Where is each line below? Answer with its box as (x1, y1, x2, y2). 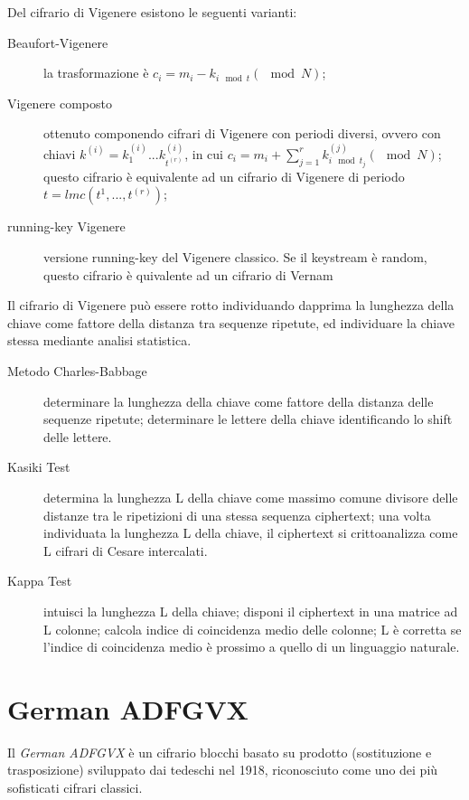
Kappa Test (7, 571, 72, 590)
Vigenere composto (7, 93, 112, 112)
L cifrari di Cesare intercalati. (43, 541, 208, 560)
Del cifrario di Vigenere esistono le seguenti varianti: (7, 3, 297, 21)
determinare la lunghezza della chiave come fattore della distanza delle (43, 391, 434, 410)
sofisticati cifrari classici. (7, 778, 143, 797)
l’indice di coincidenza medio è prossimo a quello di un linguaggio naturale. (43, 637, 460, 656)
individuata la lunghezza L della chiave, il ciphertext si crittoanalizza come (43, 523, 458, 542)
